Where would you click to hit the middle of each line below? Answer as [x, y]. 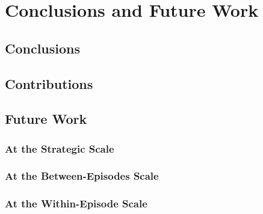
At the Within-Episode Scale [76, 203]
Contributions [49, 83]
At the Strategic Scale [60, 148]
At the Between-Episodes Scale [82, 176]
